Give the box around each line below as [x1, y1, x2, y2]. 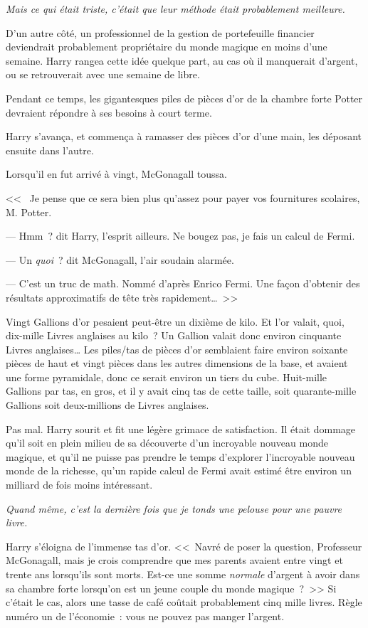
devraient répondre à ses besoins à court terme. [6, 105, 212, 119]
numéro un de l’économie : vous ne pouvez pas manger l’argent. [6, 608, 285, 623]
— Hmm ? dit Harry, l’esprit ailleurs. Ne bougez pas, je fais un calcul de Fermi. [6, 228, 355, 243]
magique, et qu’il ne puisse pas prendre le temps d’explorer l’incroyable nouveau [6, 449, 355, 464]
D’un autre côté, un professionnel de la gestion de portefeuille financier [6, 25, 315, 40]
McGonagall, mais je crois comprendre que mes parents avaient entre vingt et [6, 553, 343, 568]
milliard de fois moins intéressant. [6, 477, 153, 492]
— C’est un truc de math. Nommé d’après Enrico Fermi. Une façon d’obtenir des [6, 276, 360, 291]
